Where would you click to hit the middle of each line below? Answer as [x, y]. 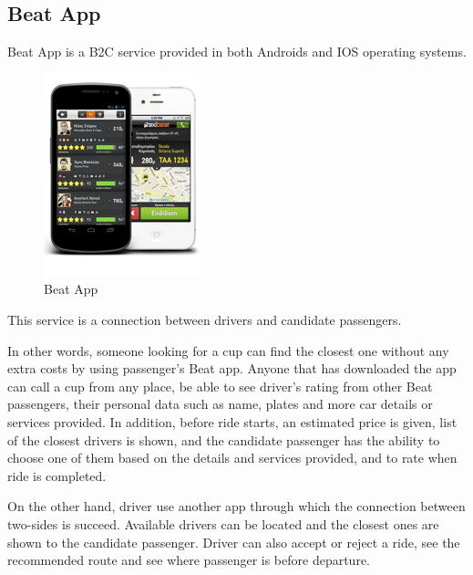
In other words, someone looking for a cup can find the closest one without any [228, 350]
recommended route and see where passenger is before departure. [189, 560]
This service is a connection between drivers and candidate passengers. [205, 319]
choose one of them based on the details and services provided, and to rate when [232, 458]
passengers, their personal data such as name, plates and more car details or [220, 404]
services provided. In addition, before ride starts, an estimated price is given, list [232, 421]
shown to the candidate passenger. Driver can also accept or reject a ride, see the [234, 542]
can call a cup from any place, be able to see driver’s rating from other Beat [220, 386]
